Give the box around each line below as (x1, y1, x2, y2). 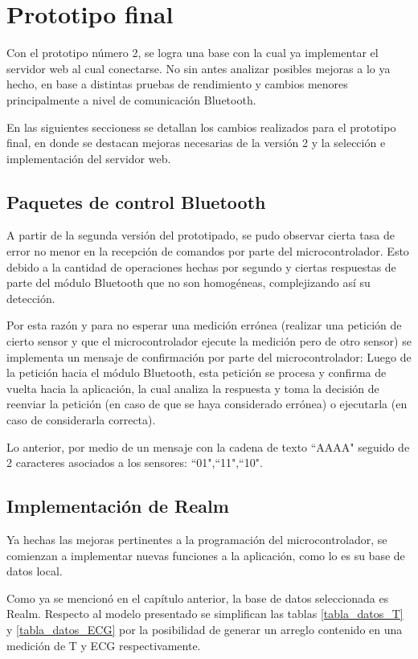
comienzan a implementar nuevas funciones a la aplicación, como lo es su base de (6, 546, 405, 563)
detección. (6, 289, 55, 306)
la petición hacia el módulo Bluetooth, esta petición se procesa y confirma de (6, 364, 387, 381)
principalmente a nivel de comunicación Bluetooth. (6, 91, 256, 108)
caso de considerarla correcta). (6, 411, 156, 428)
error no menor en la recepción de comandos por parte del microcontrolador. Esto (6, 243, 409, 260)
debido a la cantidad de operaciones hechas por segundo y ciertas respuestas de (6, 258, 396, 275)
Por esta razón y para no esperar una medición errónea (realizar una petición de (6, 317, 402, 334)
